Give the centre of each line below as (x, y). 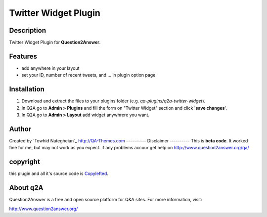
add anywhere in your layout (50, 68)
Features (23, 56)
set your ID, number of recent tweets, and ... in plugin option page (89, 75)
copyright (25, 162)
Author (20, 129)
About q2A (26, 188)
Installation (27, 89)
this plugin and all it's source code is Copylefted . (59, 174)
